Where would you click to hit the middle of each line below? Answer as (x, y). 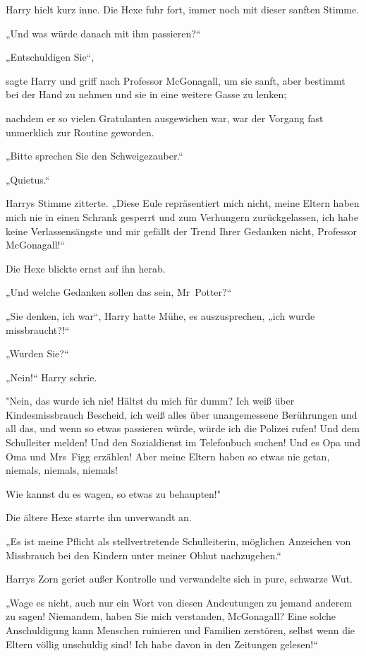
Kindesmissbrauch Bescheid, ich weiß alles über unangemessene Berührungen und (182, 414)
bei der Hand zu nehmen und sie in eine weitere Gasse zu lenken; (146, 94)
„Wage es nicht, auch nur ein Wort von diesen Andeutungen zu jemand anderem (179, 602)
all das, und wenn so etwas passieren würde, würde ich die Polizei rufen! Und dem (183, 428)
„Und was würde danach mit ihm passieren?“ (103, 33)
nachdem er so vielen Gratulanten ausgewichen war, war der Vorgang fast (165, 118)
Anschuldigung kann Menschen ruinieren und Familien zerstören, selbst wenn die (181, 630)
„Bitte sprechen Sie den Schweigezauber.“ (94, 156)
